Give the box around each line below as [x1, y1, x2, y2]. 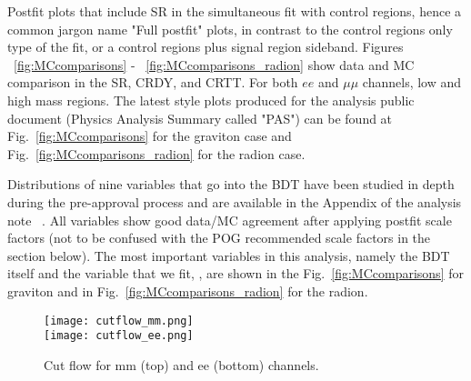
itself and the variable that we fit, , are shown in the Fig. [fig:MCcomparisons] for [7, 264, 464, 283]
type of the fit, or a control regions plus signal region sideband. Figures [7, 37, 404, 56]
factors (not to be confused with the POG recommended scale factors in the [7, 228, 431, 247]
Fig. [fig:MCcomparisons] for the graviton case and [7, 126, 292, 145]
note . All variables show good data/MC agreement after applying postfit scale [7, 210, 452, 229]
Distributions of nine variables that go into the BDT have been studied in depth [7, 175, 455, 194]
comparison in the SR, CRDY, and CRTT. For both [7, 73, 298, 92]
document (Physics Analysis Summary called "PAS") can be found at [7, 108, 393, 127]
